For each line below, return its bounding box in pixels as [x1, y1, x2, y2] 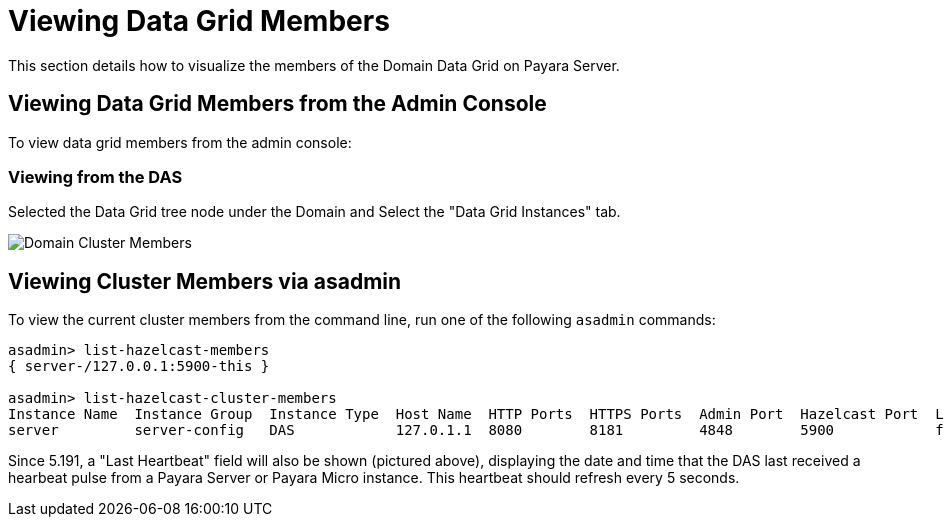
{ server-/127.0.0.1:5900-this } [8, 358, 270, 375]
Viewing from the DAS [8, 166, 183, 187]
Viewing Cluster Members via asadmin [8, 268, 402, 294]
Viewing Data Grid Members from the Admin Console [8, 91, 547, 117]
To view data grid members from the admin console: [8, 133, 352, 151]
